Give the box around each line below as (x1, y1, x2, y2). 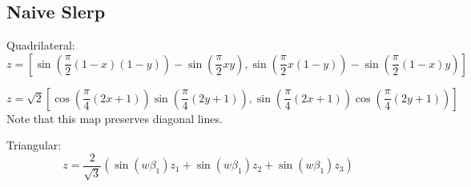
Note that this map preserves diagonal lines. (6, 109, 223, 126)
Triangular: (6, 137, 62, 153)
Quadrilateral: (6, 37, 75, 54)
